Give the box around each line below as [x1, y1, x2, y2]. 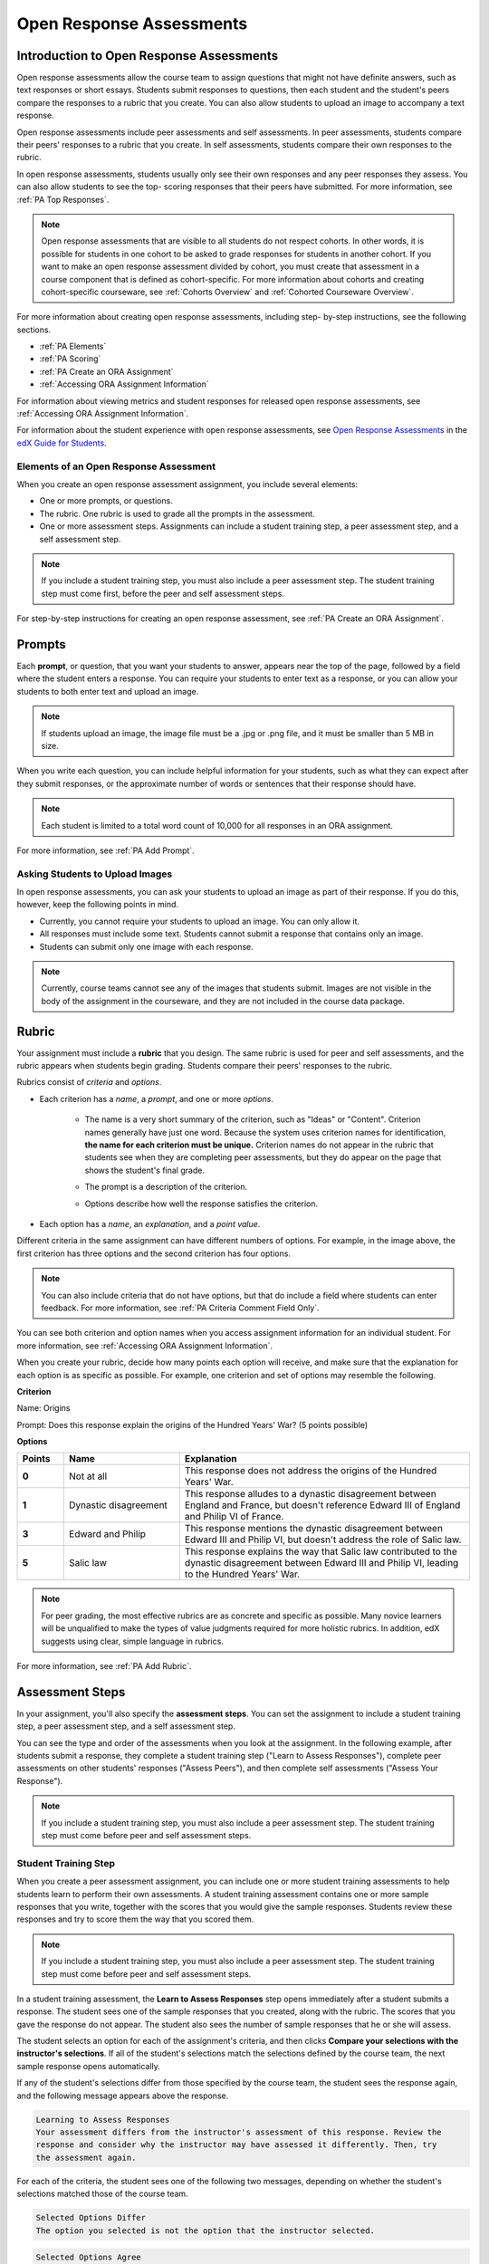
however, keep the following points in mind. [16, 899, 179, 910]
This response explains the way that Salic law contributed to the [184, 1545, 457, 1558]
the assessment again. [35, 2152, 137, 2163]
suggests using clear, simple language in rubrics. [41, 1636, 224, 1646]
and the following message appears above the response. [16, 2090, 229, 2101]
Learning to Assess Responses [35, 2115, 170, 2125]
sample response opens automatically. [16, 2060, 160, 2071]
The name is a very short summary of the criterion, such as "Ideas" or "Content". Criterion [84, 1114, 421, 1125]
